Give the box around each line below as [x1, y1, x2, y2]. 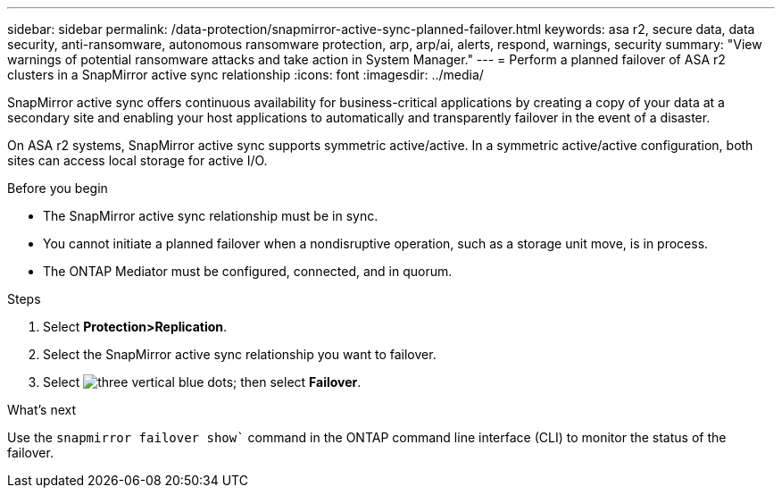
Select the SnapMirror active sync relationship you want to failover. [43, 347, 437, 362]
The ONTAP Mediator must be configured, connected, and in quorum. [43, 264, 453, 279]
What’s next [7, 402, 77, 417]
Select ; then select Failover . [43, 374, 362, 390]
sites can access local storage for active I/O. [7, 153, 268, 168]
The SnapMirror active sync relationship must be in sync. [43, 208, 379, 223]
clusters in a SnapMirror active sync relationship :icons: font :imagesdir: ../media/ [7, 67, 484, 82]
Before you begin [7, 180, 108, 196]
